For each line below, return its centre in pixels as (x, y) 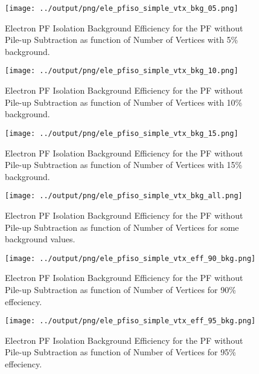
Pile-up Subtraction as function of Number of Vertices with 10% (124, 102)
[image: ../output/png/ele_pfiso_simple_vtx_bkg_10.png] (122, 71)
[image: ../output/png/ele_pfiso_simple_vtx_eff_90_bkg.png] (130, 258)
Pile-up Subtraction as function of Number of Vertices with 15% (124, 165)
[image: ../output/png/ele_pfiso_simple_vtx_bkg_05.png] (122, 8)
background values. (40, 239)
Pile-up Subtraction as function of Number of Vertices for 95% (120, 352)
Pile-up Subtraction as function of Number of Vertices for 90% (120, 289)
